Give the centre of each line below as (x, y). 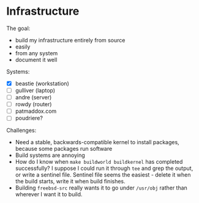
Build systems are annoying (50, 155)
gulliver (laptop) (35, 90)
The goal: (18, 28)
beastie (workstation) (42, 83)
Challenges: (21, 131)
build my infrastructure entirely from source (70, 40)
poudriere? (29, 118)
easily (23, 47)
